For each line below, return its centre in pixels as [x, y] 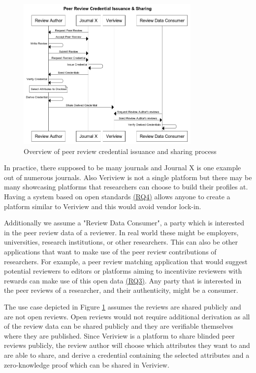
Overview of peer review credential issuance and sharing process [120, 151]
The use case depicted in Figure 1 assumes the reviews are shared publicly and [123, 306]
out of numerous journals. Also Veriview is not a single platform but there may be [128, 177]
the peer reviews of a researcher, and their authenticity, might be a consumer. [121, 290]
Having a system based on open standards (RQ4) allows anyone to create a [117, 196]
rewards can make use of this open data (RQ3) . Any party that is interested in [123, 280]
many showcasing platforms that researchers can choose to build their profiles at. [126, 187]
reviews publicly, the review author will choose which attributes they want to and [127, 345]
